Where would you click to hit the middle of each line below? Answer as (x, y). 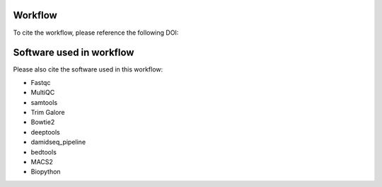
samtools (44, 102)
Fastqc (41, 82)
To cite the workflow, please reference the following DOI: (96, 33)
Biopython (46, 172)
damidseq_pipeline (58, 142)
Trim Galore (48, 112)
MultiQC (43, 93)
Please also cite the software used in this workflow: (88, 69)
